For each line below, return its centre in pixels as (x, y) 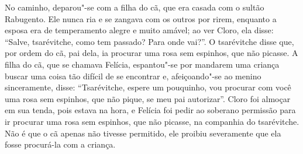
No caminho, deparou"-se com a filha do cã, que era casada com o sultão (135, 7)
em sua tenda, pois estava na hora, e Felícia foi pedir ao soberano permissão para (150, 110)
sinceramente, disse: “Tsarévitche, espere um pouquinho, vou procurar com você (148, 87)
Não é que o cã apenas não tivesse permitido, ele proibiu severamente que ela (143, 133)
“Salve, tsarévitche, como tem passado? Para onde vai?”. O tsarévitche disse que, (149, 41)
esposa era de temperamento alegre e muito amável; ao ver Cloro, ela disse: (139, 30)
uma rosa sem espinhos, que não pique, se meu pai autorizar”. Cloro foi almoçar (148, 98)
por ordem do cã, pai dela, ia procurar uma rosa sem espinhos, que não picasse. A (151, 53)
